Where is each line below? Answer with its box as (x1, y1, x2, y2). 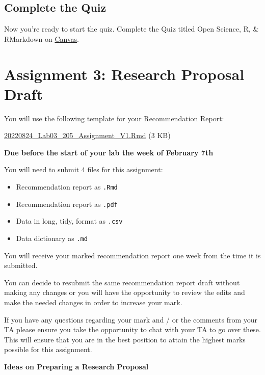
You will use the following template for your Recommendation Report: (4, 113, 224, 123)
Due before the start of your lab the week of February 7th (4, 147, 214, 157)
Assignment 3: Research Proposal (4, 63, 245, 84)
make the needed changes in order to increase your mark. (4, 297, 182, 308)
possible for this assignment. (4, 344, 92, 355)
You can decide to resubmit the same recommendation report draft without (4, 277, 240, 287)
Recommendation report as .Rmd (16, 181, 118, 192)
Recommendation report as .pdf (16, 198, 118, 209)
